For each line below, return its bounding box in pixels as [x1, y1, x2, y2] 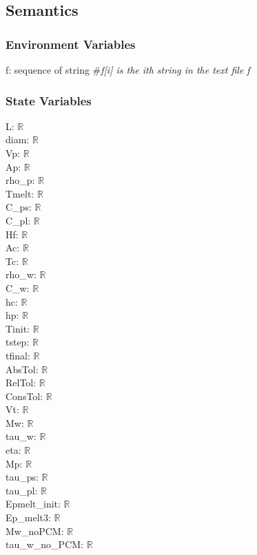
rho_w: [6, 267, 37, 282]
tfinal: [6, 348, 30, 362]
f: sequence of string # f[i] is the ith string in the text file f [6, 63, 250, 76]
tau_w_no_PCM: [6, 537, 83, 552]
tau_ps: [6, 470, 39, 484]
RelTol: [6, 375, 37, 390]
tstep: [6, 335, 30, 349]
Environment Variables [6, 35, 136, 52]
